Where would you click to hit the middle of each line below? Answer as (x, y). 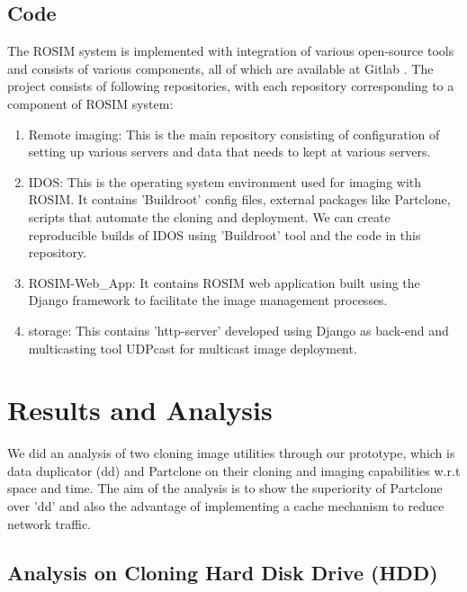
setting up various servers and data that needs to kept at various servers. (229, 152)
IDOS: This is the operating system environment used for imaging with (225, 181)
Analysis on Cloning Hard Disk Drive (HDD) (223, 572)
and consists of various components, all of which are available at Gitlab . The (220, 68)
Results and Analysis (140, 410)
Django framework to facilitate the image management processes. (208, 300)
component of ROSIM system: (90, 103)
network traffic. (49, 523)
